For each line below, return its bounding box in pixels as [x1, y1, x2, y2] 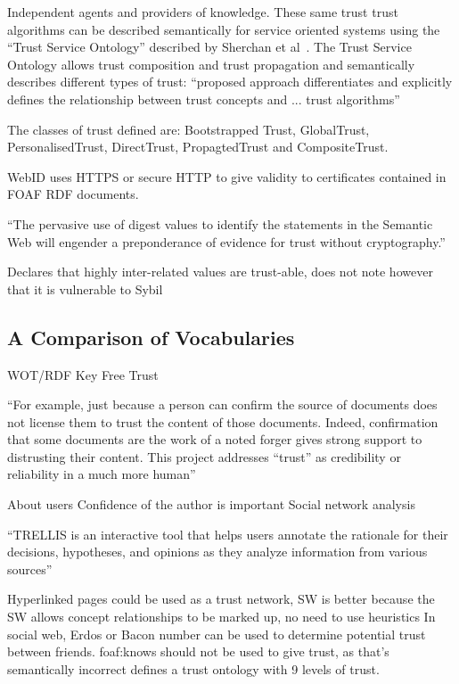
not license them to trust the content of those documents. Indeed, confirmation [7, 412, 439, 431]
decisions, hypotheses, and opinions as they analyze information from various [7, 542, 428, 561]
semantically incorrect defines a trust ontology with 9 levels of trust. [7, 659, 380, 678]
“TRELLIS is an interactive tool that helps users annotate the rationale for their [7, 524, 448, 543]
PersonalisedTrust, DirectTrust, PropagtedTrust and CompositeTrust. [7, 137, 389, 156]
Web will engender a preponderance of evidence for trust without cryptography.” [7, 232, 446, 251]
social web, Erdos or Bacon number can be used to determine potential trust [7, 624, 426, 643]
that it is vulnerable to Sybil [7, 279, 163, 298]
